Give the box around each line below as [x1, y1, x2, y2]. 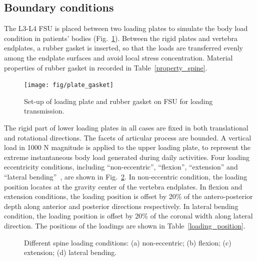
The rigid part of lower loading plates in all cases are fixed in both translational [4, 122, 248, 133]
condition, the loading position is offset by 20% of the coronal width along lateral [4, 210, 253, 221]
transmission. [24, 105, 64, 116]
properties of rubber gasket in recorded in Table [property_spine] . [4, 62, 207, 72]
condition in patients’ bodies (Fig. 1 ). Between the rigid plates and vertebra [4, 32, 238, 43]
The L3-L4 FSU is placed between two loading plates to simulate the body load [4, 23, 248, 33]
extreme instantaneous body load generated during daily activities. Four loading [4, 151, 250, 162]
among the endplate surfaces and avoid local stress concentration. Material [4, 52, 233, 62]
